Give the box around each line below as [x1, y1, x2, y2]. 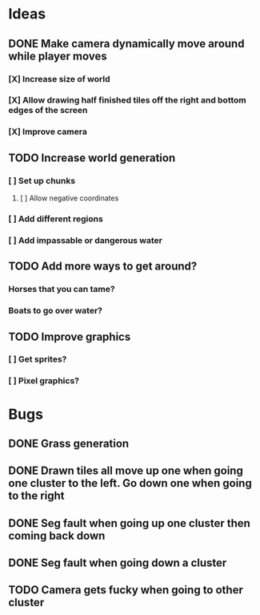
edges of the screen [8, 105, 88, 116]
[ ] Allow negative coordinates [19, 193, 119, 203]
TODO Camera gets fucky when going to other [8, 583, 244, 597]
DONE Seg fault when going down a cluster [8, 556, 227, 570]
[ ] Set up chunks [8, 175, 76, 186]
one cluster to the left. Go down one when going [8, 476, 252, 490]
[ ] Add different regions [8, 213, 104, 225]
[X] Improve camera [8, 126, 88, 137]
